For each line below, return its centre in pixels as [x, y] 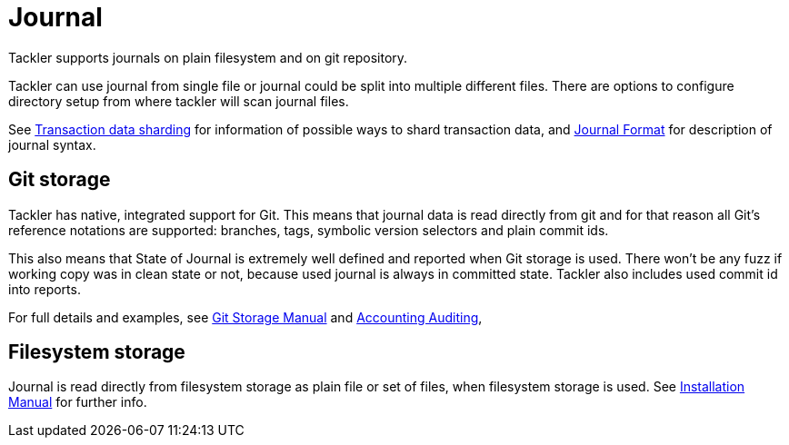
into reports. [45, 289]
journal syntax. [52, 144]
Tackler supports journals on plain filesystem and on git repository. [208, 57]
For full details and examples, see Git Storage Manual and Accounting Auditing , [245, 317]
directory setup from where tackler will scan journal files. [179, 101]
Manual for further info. [78, 402]
